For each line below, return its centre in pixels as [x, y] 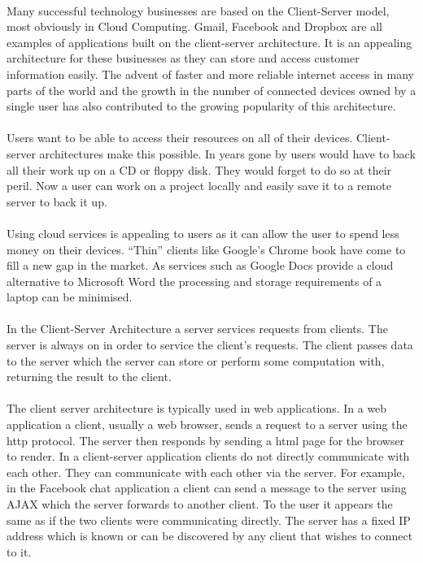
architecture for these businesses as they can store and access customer [183, 58]
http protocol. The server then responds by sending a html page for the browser [206, 440]
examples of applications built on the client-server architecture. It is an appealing [209, 42]
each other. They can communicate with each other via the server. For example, [206, 472]
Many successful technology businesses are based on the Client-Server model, [198, 10]
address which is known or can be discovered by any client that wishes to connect [210, 536]
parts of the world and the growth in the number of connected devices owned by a [211, 90]
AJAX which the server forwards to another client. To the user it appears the [200, 504]
